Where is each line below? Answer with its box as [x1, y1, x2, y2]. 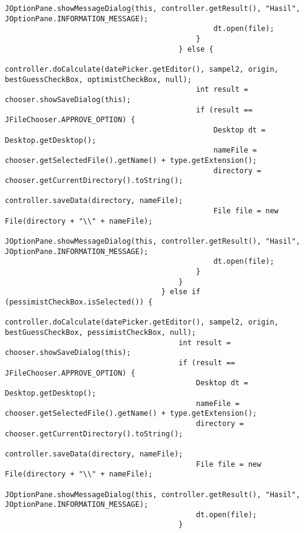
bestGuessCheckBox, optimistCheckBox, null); [5, 75, 192, 84]
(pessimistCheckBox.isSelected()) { [5, 298, 153, 307]
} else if [161, 287, 201, 297]
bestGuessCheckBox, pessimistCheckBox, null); [5, 328, 196, 337]
